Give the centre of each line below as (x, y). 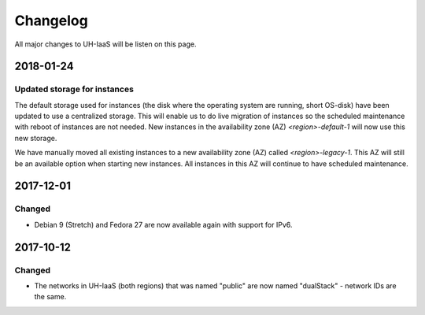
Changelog (51, 20)
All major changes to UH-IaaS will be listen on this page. (105, 44)
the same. (50, 297)
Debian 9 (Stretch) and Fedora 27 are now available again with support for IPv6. (163, 224)
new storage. (36, 138)
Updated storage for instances (74, 89)
